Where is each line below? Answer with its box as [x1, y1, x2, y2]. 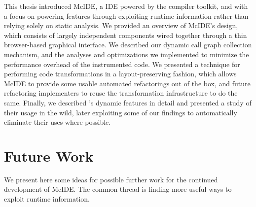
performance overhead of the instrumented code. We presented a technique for [4, 59, 240, 69]
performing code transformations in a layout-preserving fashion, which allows [4, 69, 237, 79]
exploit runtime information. [4, 194, 90, 204]
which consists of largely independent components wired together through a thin [4, 30, 247, 40]
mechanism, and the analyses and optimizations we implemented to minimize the [4, 49, 249, 59]
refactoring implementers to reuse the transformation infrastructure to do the [4, 88, 238, 98]
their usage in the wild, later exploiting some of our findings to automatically [4, 107, 237, 117]
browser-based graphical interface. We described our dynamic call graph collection [4, 39, 252, 50]
